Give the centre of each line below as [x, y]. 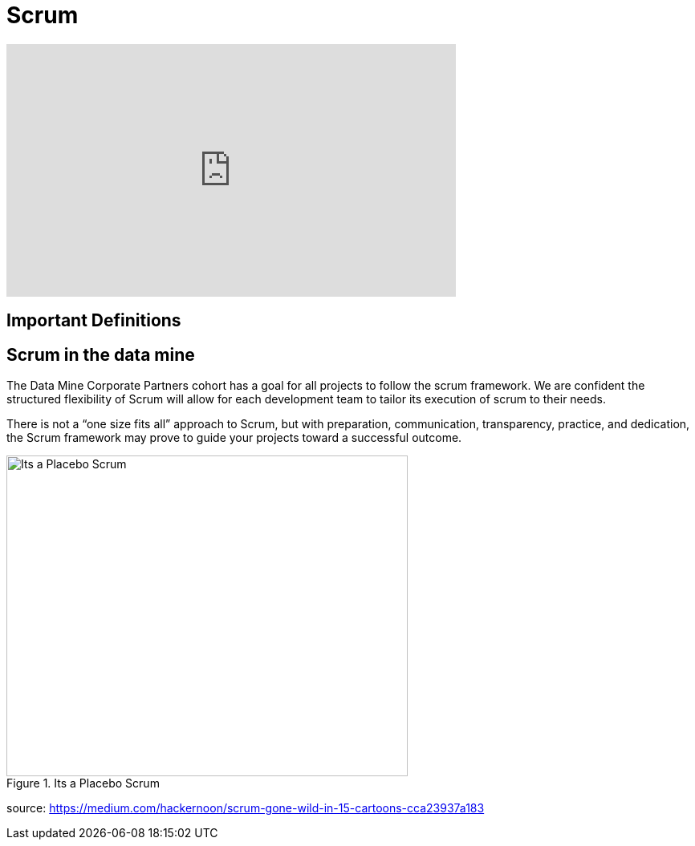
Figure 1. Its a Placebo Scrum [83, 783]
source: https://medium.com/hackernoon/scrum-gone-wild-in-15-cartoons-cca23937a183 [246, 808]
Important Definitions [94, 321]
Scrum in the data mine [101, 354]
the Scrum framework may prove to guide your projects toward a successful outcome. [234, 438]
